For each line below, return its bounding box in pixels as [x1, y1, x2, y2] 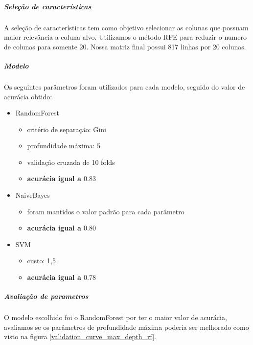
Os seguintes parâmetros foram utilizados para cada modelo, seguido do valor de [4, 81, 245, 92]
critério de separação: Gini [27, 124, 106, 134]
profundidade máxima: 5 [27, 140, 101, 151]
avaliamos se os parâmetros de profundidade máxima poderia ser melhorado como [4, 322, 249, 332]
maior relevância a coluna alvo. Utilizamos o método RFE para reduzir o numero [4, 32, 247, 42]
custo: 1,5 [27, 255, 56, 266]
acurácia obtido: [4, 91, 52, 101]
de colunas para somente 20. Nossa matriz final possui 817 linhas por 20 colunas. [4, 41, 246, 51]
